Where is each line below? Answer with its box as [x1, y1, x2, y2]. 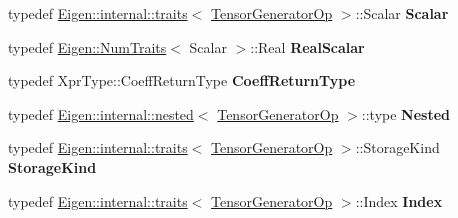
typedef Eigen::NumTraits [8, 36, 167, 57]
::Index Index [355, 190, 443, 211]
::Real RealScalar [250, 36, 365, 57]
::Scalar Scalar [355, 3, 449, 23]
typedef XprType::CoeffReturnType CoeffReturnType [8, 70, 356, 91]
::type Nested [361, 103, 451, 124]
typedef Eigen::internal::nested [8, 103, 194, 124]
